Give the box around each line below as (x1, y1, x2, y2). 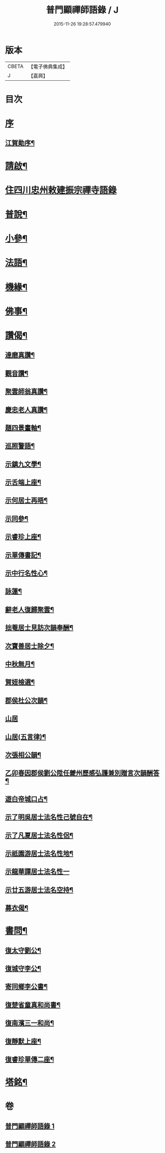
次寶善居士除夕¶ (5, 642, 54, 650)
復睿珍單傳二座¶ (5, 1055, 54, 1063)
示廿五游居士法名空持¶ (5, 886, 73, 894)
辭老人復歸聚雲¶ (5, 605, 54, 613)
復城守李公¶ (5, 965, 42, 973)
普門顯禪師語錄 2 (5, 1140, 56, 1149)
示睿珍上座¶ (5, 533, 42, 541)
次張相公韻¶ (5, 751, 42, 759)
